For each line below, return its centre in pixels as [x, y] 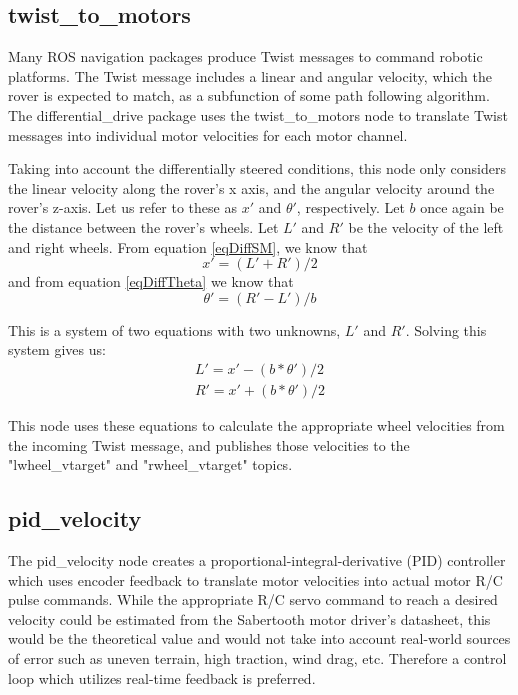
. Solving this [446, 329]
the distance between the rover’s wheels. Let [143, 226]
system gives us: [57, 349]
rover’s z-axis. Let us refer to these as [122, 207]
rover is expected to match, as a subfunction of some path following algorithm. [249, 95]
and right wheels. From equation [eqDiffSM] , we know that [188, 246]
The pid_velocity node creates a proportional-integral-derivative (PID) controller [257, 559]
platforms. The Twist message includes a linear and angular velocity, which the [250, 75]
